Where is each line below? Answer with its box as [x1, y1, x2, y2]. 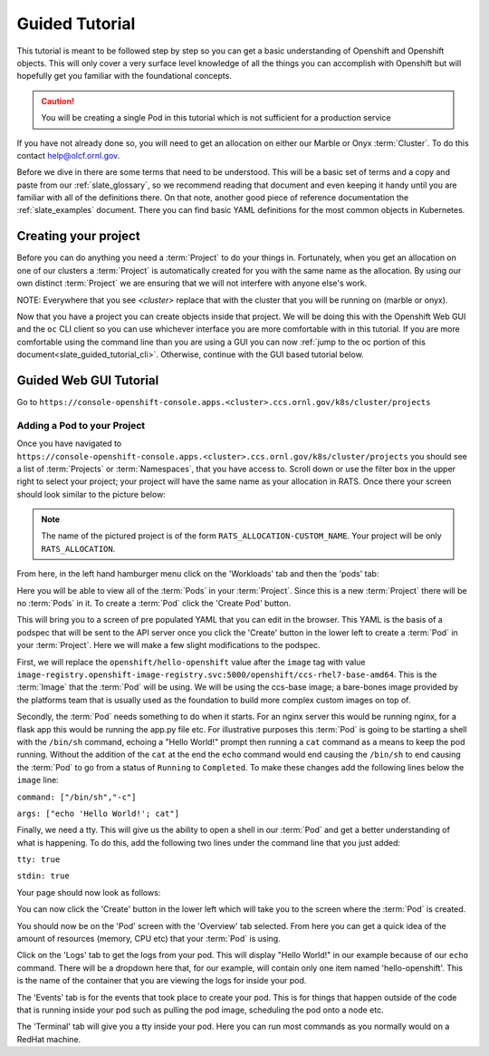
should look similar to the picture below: [16, 489, 167, 499]
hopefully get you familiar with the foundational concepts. [16, 71, 233, 82]
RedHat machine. [16, 1033, 81, 1044]
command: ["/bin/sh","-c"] [16, 791, 137, 802]
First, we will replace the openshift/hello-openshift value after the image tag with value [16, 656, 366, 667]
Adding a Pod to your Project [16, 419, 146, 431]
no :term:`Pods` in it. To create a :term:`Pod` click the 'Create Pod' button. [16, 598, 292, 609]
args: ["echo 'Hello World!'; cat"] [16, 808, 180, 819]
